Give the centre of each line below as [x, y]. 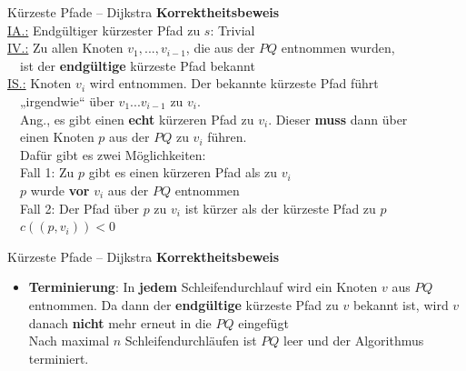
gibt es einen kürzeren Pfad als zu [183, 172]
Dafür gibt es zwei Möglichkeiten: [113, 154]
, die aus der [220, 48]
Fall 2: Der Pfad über [79, 208]
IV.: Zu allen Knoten [65, 48]
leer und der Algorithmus [354, 341]
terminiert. [59, 358]
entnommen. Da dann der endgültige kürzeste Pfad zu [183, 304]
